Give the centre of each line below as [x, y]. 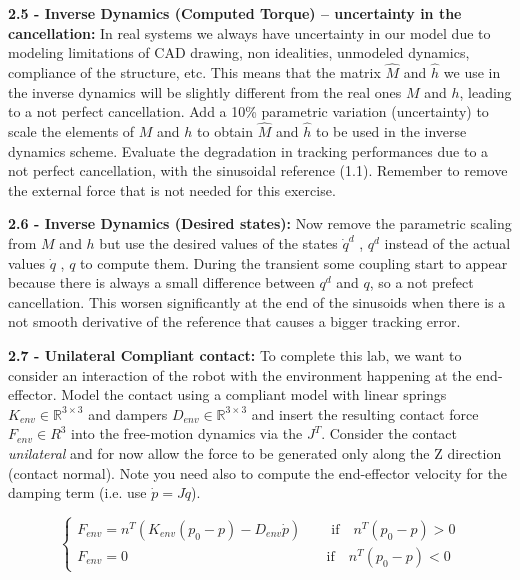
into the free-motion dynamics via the [187, 433]
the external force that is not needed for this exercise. [172, 189]
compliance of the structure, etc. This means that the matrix [194, 72]
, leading [485, 91]
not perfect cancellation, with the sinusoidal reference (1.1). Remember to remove [258, 170]
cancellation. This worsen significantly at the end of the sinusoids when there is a [257, 301]
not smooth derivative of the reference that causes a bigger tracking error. [234, 321]
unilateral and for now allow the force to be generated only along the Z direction [255, 452]
